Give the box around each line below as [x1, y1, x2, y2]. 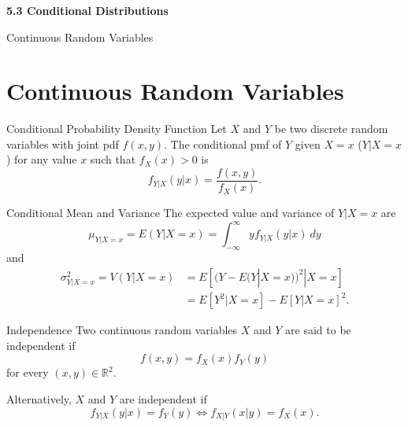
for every [6, 364, 49, 381]
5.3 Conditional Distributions [6, 2, 169, 18]
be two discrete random [274, 120, 388, 137]
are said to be [285, 322, 351, 338]
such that [90, 151, 136, 167]
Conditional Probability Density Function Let [6, 120, 227, 137]
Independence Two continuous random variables [6, 322, 238, 338]
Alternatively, [6, 390, 72, 407]
